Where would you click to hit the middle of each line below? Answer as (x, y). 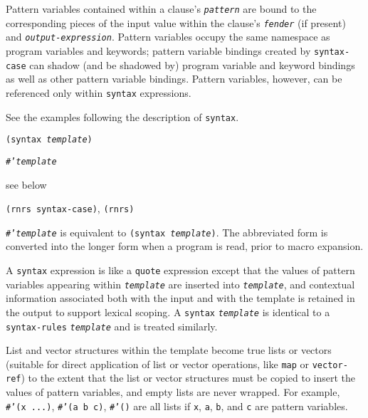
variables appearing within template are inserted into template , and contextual (180, 284)
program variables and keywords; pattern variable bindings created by (158, 50)
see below (26, 184)
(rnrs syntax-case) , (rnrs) (70, 208)
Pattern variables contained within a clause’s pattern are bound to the (161, 9)
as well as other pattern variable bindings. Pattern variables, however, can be (174, 79)
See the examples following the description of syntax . (122, 116)
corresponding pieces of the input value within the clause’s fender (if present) (176, 22)
